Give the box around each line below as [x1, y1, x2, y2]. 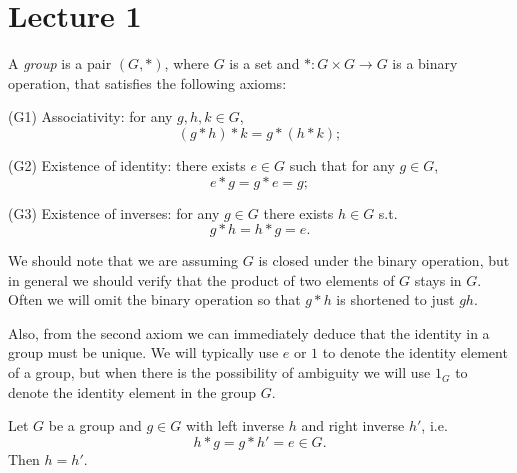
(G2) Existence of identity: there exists [8, 154, 246, 175]
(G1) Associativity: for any [8, 106, 173, 127]
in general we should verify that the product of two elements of [8, 269, 395, 290]
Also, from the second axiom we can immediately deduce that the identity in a [8, 322, 490, 343]
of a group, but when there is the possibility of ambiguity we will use [8, 362, 431, 383]
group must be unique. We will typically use [8, 342, 279, 363]
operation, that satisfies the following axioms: [8, 72, 287, 93]
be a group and [48, 415, 142, 436]
